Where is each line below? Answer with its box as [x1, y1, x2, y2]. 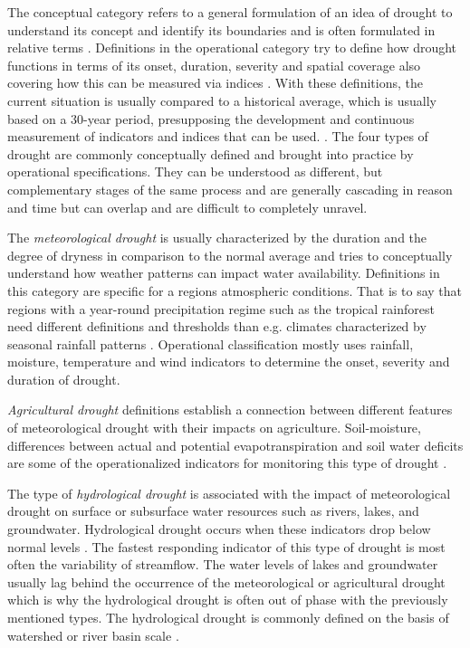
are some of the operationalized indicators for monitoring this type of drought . [7, 453, 447, 472]
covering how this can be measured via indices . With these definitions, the [7, 73, 423, 92]
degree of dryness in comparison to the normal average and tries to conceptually [7, 245, 453, 264]
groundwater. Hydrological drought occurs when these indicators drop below [7, 519, 431, 538]
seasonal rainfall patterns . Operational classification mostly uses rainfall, [7, 334, 414, 353]
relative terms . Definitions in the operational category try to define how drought [7, 38, 457, 57]
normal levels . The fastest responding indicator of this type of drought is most [7, 537, 446, 556]
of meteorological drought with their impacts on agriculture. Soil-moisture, [7, 418, 421, 437]
